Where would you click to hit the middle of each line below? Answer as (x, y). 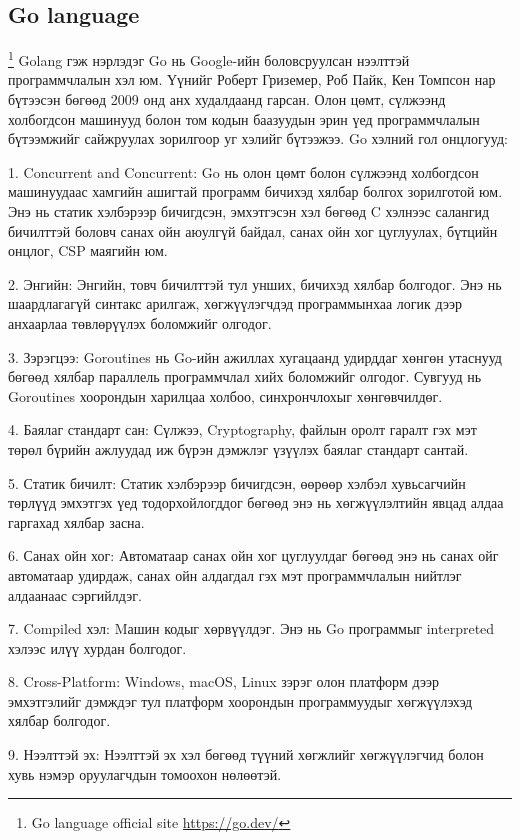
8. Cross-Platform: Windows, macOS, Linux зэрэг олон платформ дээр (223, 681)
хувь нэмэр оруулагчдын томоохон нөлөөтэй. (145, 773)
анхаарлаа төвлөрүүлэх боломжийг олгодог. (140, 322)
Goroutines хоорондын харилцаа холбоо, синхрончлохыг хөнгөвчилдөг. (225, 395)
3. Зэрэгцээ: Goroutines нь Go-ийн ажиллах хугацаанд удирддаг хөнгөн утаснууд (255, 356)
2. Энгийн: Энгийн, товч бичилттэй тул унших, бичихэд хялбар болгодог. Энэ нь (255, 283)
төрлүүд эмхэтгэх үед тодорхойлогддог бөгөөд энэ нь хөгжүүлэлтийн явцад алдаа (256, 502)
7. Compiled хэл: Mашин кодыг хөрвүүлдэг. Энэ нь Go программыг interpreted (251, 628)
